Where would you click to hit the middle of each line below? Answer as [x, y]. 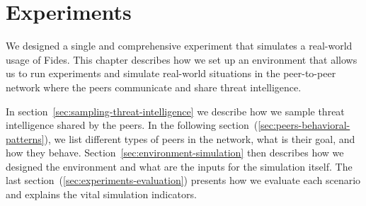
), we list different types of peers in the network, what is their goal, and [200, 138]
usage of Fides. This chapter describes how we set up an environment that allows [182, 59]
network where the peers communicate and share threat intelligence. [154, 87]
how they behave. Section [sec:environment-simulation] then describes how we [175, 153]
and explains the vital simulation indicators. [101, 194]
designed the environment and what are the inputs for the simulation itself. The [179, 166]
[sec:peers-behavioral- [304, 125]
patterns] [25, 138]
